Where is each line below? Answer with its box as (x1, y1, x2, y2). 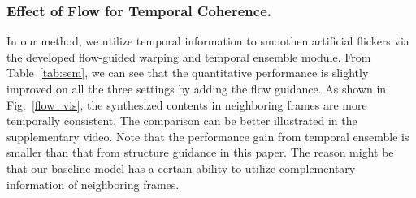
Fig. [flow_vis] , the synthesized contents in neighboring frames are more (6, 96, 367, 113)
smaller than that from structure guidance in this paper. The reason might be (6, 144, 394, 161)
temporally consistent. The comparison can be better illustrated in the (6, 112, 357, 129)
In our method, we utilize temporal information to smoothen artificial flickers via (6, 32, 409, 49)
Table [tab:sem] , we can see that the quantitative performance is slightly (6, 64, 369, 81)
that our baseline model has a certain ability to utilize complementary (6, 159, 356, 176)
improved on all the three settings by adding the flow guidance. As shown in (6, 80, 387, 97)
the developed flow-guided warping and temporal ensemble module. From (6, 48, 371, 65)
